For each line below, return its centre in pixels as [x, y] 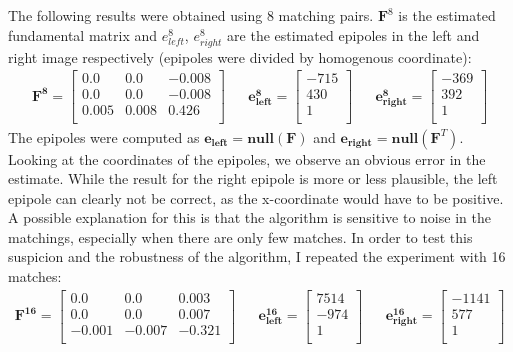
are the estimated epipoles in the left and [353, 34]
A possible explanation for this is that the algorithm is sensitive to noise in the [249, 217]
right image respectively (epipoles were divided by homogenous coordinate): [240, 56]
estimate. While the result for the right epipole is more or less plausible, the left [253, 178]
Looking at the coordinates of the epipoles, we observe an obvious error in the [247, 158]
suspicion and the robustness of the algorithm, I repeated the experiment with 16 [257, 256]
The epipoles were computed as [104, 136]
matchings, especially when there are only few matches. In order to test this [240, 236]
